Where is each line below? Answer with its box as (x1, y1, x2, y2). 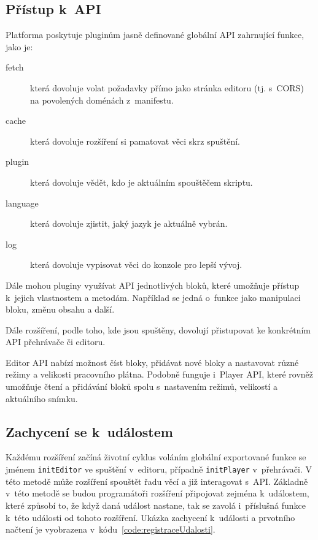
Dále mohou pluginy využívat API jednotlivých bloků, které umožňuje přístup (6, 278, 300, 291)
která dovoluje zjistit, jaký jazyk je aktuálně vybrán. (30, 217, 228, 230)
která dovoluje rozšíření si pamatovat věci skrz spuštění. (30, 134, 240, 147)
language (6, 196, 39, 209)
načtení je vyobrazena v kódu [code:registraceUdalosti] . (6, 523, 215, 536)
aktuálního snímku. (6, 392, 78, 405)
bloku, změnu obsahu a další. (6, 303, 115, 316)
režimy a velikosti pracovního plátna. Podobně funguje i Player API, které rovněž (6, 368, 314, 381)
